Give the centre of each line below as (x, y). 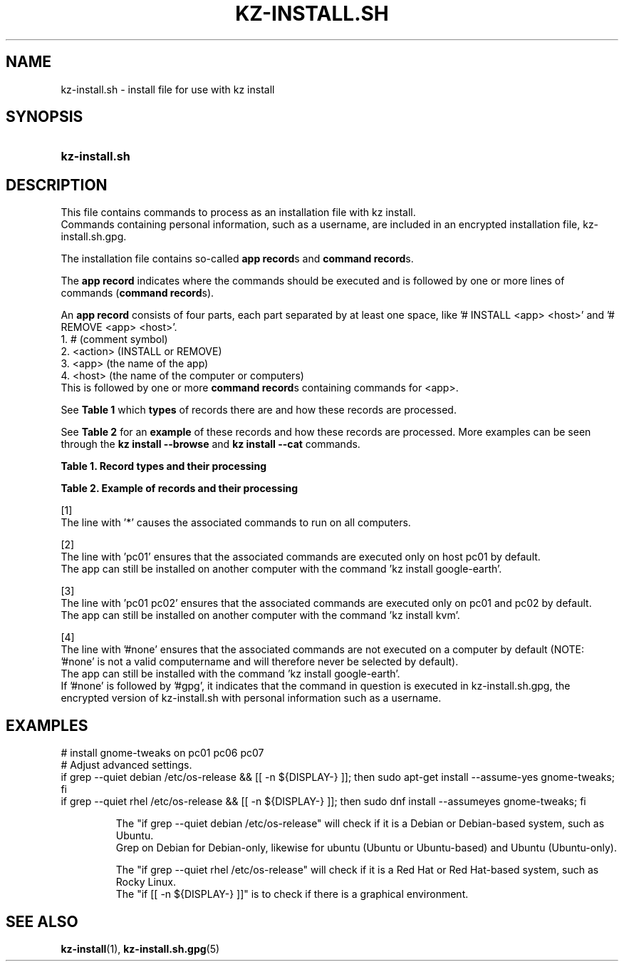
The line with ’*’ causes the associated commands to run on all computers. (236, 523)
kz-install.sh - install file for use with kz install (168, 89)
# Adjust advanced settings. (126, 765)
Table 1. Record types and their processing (163, 466)
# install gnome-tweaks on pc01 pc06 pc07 (162, 753)
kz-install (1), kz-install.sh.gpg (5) (140, 948)
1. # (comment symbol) (114, 339)
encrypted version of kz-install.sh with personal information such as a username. (251, 698)
